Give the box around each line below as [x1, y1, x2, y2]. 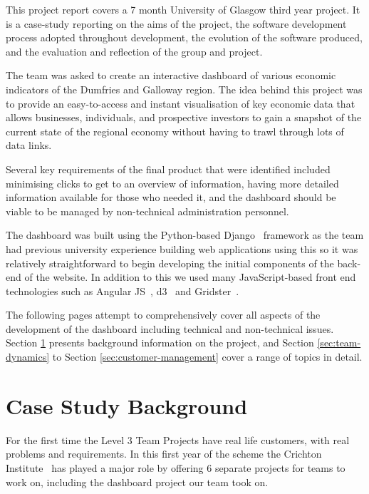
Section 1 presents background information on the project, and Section [6, 335, 314, 350]
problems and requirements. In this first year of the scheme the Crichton [6, 446, 322, 461]
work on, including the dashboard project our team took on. [6, 474, 269, 489]
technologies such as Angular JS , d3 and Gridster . [6, 283, 239, 298]
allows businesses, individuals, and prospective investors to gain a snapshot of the [6, 110, 362, 125]
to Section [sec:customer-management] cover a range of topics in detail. [52, 349, 363, 364]
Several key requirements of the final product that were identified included [6, 161, 331, 176]
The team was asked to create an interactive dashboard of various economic [6, 68, 336, 83]
